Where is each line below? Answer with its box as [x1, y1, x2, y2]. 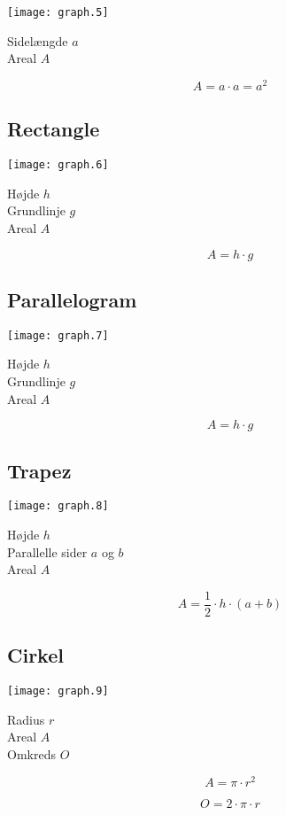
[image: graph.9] [7, 685, 109, 698]
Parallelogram [7, 285, 137, 313]
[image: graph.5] [7, 6, 109, 19]
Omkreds [7, 744, 56, 763]
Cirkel [7, 641, 64, 669]
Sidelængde [7, 31, 68, 50]
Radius [7, 710, 45, 728]
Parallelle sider [7, 542, 88, 561]
